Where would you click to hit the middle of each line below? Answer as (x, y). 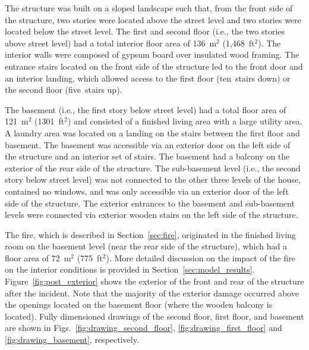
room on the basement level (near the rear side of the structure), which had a (146, 246)
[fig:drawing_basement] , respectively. (72, 340)
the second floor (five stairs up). (64, 90)
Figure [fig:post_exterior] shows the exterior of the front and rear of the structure (154, 281)
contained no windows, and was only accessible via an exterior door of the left (147, 191)
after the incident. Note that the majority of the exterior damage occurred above (152, 293)
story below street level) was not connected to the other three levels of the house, (153, 179)
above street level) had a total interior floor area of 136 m (111, 43)
